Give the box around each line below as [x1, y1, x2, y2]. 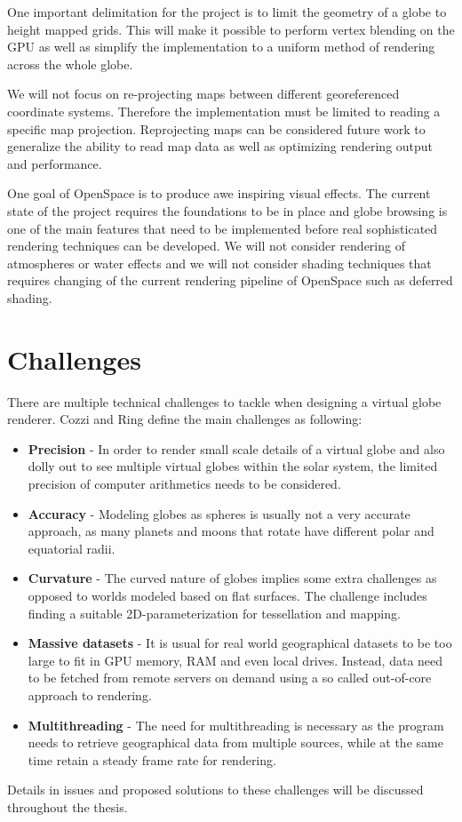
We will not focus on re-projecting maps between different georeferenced [7, 84, 400, 103]
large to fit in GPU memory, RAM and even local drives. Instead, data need [28, 650, 443, 669]
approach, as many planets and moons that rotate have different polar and [28, 522, 434, 540]
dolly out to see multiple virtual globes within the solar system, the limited [28, 457, 438, 475]
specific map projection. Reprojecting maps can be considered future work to [7, 119, 426, 138]
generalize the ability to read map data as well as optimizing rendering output [7, 137, 434, 156]
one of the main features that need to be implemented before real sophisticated [7, 219, 438, 237]
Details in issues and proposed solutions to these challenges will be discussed [7, 780, 424, 799]
